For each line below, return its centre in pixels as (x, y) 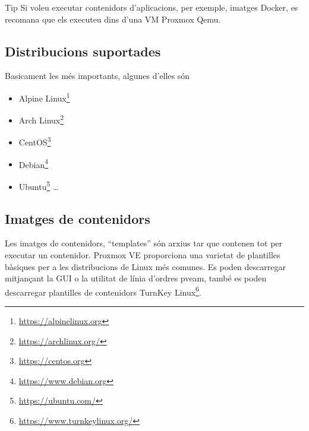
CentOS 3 (35, 141)
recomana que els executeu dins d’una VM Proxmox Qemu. (113, 19)
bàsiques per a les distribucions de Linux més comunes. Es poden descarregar (145, 266)
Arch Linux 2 (41, 119)
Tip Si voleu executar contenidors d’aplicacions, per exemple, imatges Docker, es (152, 7)
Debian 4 (34, 163)
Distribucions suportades (83, 51)
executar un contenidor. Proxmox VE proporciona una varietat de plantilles (143, 255)
